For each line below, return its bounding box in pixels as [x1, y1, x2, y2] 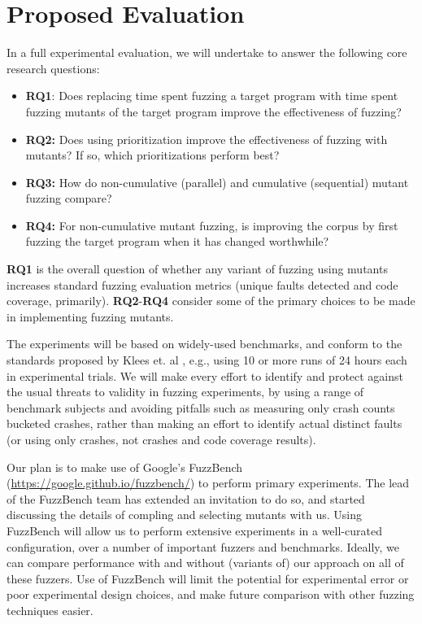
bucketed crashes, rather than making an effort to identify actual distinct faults [7, 415, 402, 432]
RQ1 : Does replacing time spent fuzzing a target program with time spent [25, 87, 398, 104]
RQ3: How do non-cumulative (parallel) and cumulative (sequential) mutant [25, 173, 409, 190]
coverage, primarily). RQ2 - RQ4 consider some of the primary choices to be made [7, 292, 415, 309]
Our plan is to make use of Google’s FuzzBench [7, 458, 243, 475]
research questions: [7, 59, 100, 76]
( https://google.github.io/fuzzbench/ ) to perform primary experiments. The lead [7, 474, 410, 491]
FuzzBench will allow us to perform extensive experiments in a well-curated [7, 521, 382, 539]
